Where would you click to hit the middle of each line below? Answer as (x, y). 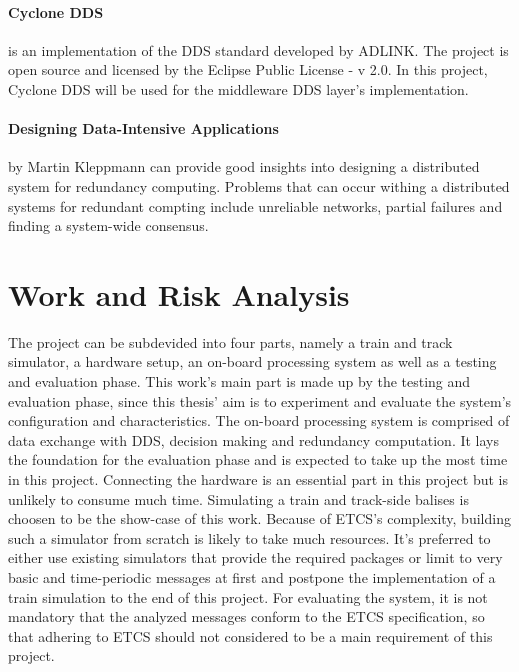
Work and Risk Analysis (179, 293)
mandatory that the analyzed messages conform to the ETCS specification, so (246, 616)
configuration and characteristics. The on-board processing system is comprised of (259, 420)
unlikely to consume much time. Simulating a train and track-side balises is (238, 498)
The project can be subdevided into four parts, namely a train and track (230, 341)
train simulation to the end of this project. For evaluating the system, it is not (248, 596)
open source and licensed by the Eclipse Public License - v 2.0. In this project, (248, 69)
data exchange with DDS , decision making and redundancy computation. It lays (254, 439)
